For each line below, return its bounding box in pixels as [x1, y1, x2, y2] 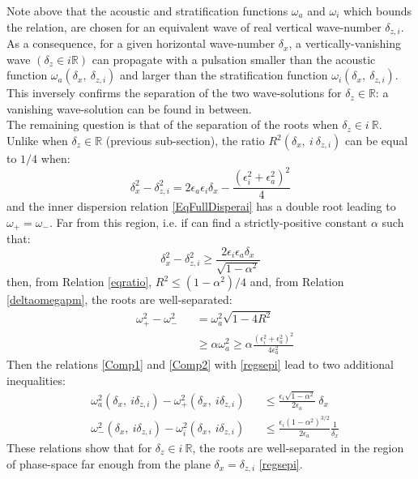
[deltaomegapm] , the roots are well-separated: [6, 291, 232, 308]
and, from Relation [250, 273, 344, 290]
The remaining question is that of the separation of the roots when [6, 116, 339, 133]
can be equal [345, 132, 408, 149]
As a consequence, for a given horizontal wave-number [6, 35, 275, 52]
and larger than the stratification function [119, 66, 328, 83]
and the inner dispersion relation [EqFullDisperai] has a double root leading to [6, 198, 396, 215]
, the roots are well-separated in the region [192, 439, 404, 456]
